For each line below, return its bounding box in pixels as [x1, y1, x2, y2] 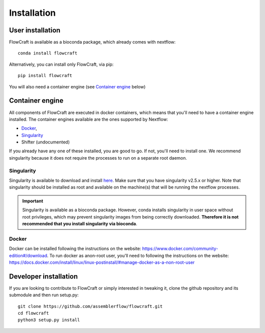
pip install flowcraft [18, 73, 73, 79]
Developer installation [9, 272, 78, 280]
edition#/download [9, 252, 48, 258]
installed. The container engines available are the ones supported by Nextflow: [9, 116, 168, 122]
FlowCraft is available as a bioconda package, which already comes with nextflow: [9, 39, 176, 45]
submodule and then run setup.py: [9, 292, 79, 298]
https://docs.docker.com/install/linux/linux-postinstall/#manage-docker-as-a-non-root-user [9, 259, 195, 265]
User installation [9, 26, 61, 34]
